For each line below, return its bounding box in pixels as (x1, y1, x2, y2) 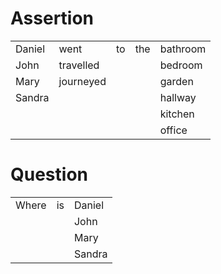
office (159, 123, 188, 137)
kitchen (159, 107, 195, 121)
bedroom (159, 58, 203, 72)
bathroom (159, 42, 207, 56)
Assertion (10, 7, 95, 30)
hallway (159, 90, 197, 104)
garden (159, 74, 194, 88)
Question (10, 163, 88, 186)
